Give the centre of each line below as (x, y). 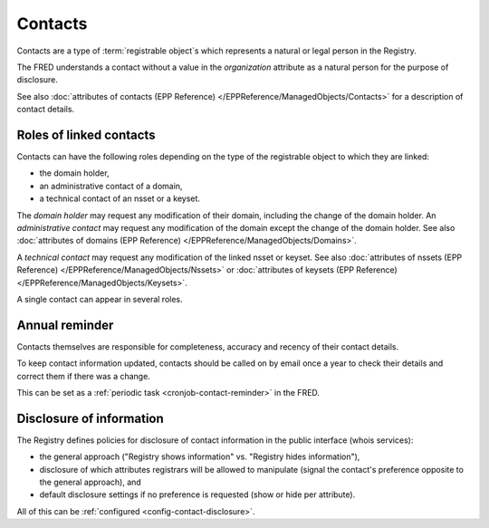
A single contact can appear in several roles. (100, 299)
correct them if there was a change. (84, 376)
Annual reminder (65, 325)
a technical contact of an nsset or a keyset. (120, 198)
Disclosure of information (91, 418)
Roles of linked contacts (86, 134)
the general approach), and (91, 482)
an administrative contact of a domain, (111, 186)
